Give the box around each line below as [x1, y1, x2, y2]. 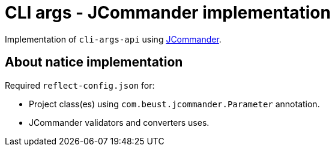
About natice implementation [5, 55, 183, 70]
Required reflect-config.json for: [5, 80, 155, 90]
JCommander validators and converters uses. [29, 117, 210, 128]
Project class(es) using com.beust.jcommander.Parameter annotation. [29, 98, 320, 109]
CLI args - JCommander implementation [5, 2, 331, 23]
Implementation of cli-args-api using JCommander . [5, 34, 222, 44]
